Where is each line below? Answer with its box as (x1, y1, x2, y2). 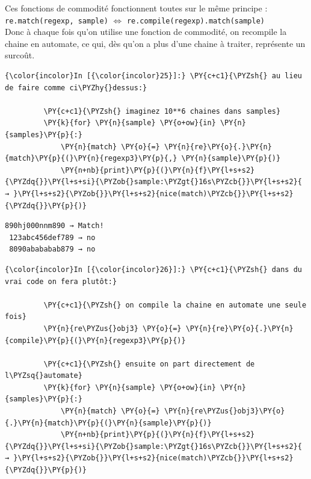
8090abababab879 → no (9, 245, 96, 254)
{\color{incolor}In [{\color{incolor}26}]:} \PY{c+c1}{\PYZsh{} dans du (5, 265, 302, 274)
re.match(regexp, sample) (5, 16, 108, 25)
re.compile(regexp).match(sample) (126, 16, 265, 25)
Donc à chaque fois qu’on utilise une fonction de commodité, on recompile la (5, 25, 287, 38)
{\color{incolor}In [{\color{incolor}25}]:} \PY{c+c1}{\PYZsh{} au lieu (5, 72, 302, 81)
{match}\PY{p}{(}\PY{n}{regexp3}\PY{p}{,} (5, 154, 177, 163)
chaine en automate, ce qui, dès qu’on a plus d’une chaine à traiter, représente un (5, 37, 306, 49)
